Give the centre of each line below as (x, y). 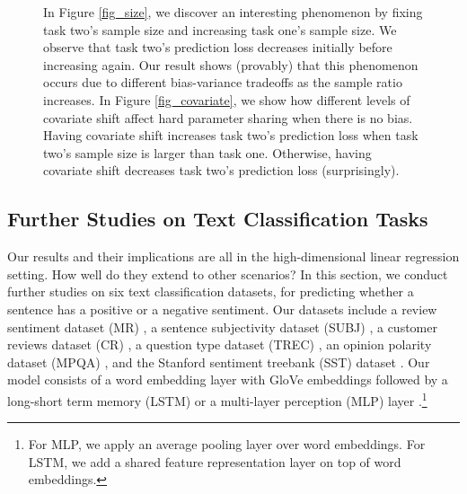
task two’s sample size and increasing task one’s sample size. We (220, 29)
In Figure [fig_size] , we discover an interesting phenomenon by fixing (233, 12)
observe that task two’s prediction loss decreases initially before (218, 47)
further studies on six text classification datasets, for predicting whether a (211, 291)
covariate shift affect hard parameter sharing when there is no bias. (228, 117)
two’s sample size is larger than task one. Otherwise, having (207, 152)
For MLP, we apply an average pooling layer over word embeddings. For (227, 444)
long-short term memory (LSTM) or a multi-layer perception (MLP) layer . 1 (217, 399)
